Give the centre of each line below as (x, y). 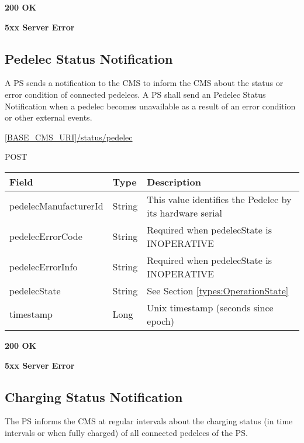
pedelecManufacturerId (56, 206)
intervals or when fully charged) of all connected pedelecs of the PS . (126, 432)
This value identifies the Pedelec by (219, 199)
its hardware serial (185, 212)
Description (174, 181)
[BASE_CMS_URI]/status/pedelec (69, 137)
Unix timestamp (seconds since (210, 307)
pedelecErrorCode (46, 236)
